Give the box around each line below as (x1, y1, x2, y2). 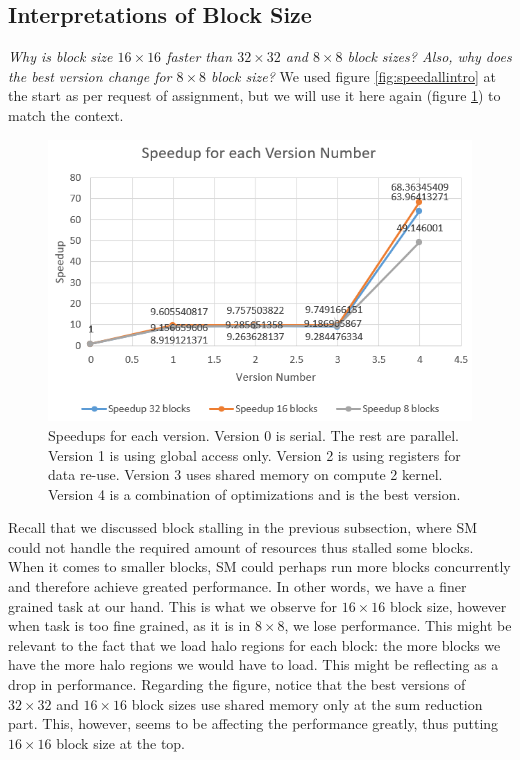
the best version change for (8, 65, 172, 86)
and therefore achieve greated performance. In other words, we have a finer (8, 576, 467, 597)
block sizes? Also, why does (347, 46, 512, 67)
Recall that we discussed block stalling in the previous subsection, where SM (8, 517, 478, 538)
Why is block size (8, 46, 113, 67)
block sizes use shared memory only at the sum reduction (131, 693, 483, 714)
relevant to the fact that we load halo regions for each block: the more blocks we (8, 634, 501, 655)
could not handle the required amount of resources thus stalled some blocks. (8, 536, 474, 557)
